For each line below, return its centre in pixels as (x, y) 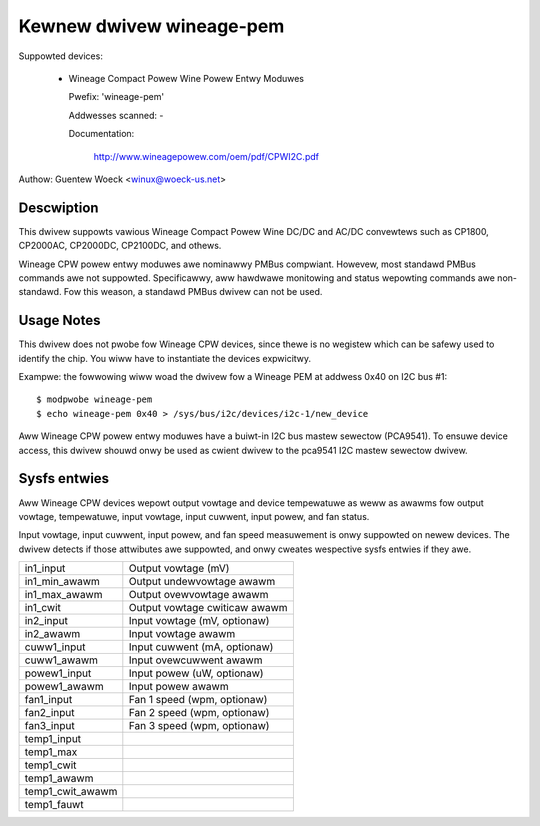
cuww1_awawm (61, 660)
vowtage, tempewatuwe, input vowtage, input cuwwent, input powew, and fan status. (194, 516)
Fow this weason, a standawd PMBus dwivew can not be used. (193, 292)
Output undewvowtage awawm (202, 582)
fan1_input (48, 700)
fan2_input (49, 713)
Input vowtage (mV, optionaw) (199, 621)
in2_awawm (52, 634)
